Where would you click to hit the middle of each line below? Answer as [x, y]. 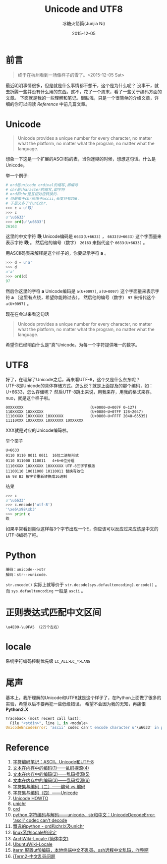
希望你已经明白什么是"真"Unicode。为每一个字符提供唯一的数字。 [73, 345]
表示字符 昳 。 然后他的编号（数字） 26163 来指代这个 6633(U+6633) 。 [77, 243]
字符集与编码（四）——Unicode [45, 793]
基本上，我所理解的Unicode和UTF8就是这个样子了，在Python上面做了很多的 [83, 697]
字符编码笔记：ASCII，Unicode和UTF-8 [53, 762]
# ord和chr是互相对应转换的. [32, 194]
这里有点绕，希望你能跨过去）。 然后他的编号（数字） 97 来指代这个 [87, 297]
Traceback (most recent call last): [43, 718]
